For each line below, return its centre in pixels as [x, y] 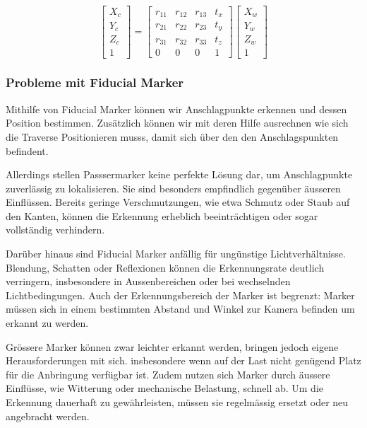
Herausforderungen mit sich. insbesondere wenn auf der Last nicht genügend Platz [183, 360]
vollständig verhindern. [55, 230]
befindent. [27, 150]
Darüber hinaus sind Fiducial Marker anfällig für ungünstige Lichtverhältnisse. [176, 254]
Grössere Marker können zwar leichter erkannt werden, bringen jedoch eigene [172, 346]
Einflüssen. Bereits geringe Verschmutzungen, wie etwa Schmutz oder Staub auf [178, 202]
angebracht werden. [48, 416]
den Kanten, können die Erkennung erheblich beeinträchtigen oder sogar [162, 215]
